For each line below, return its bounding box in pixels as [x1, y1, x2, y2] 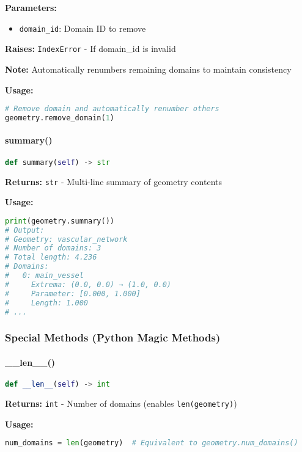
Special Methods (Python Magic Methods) [5, 330, 221, 345]
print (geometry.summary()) [5, 216, 114, 225]
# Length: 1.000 [5, 298, 89, 307]
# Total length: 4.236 [5, 253, 97, 262]
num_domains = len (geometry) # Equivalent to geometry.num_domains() [5, 439, 298, 448]
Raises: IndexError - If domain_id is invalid [5, 42, 176, 55]
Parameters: [5, 1, 57, 13]
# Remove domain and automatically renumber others [5, 104, 219, 114]
